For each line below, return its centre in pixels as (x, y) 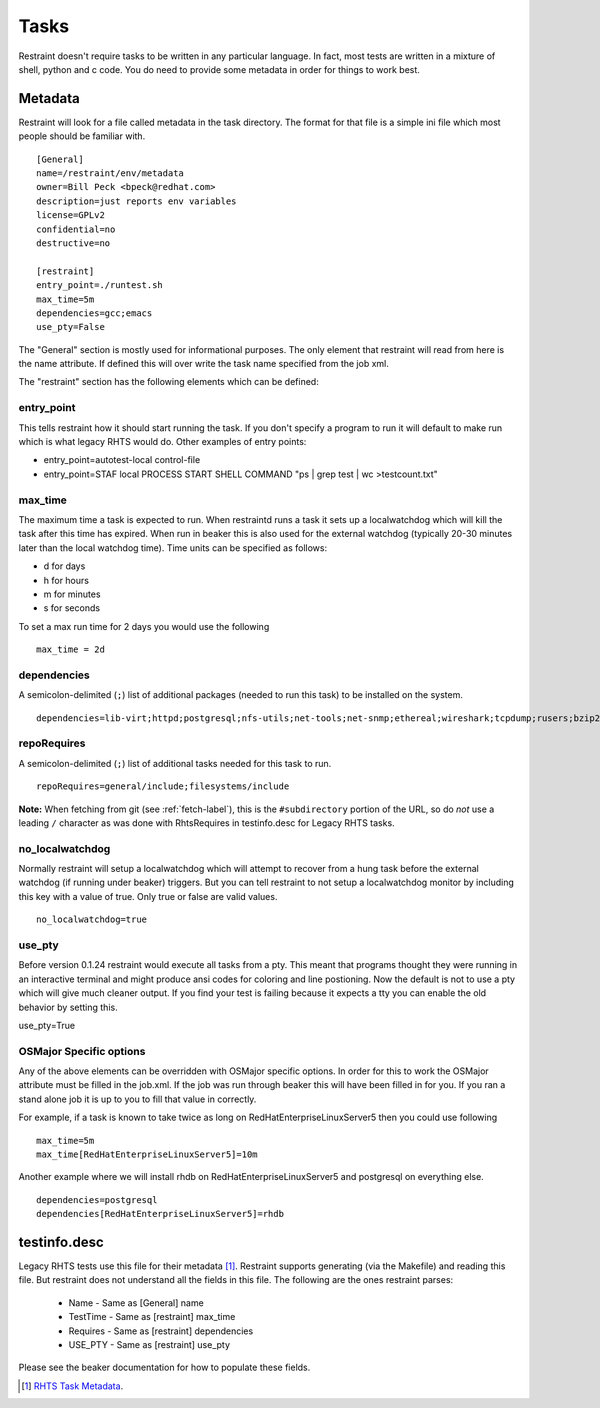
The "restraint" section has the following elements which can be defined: (168, 382)
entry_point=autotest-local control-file (122, 460)
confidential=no (76, 229)
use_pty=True (47, 1025)
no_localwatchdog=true (92, 919)
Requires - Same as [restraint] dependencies (161, 1331)
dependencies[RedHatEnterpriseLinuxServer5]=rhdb (160, 1214)
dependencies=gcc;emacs (94, 313)
